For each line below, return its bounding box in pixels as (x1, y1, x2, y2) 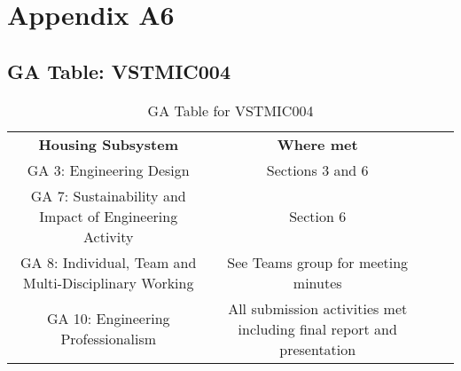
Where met (277, 133, 358, 154)
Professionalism (60, 328, 157, 350)
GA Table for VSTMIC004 (147, 99, 314, 121)
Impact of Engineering (39, 205, 178, 226)
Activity (83, 225, 134, 247)
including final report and (238, 318, 397, 339)
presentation (279, 338, 356, 359)
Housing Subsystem (38, 133, 179, 154)
